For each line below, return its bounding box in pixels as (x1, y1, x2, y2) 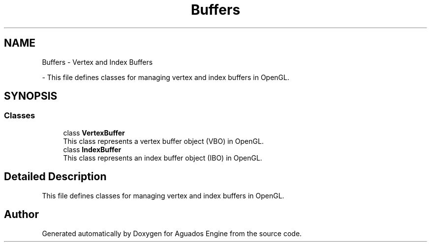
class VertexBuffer (63, 128, 125, 137)
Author (4, 208, 39, 221)
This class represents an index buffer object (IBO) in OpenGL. (63, 153, 262, 162)
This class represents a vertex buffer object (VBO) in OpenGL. (63, 137, 264, 145)
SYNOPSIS (4, 90, 58, 103)
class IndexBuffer (63, 145, 122, 154)
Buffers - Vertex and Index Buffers (42, 57, 153, 66)
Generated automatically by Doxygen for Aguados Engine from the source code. (42, 229, 302, 238)
